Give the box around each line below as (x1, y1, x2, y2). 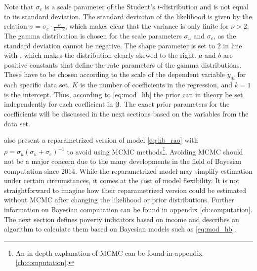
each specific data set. (4, 79, 70, 90)
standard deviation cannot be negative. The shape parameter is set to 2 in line (4, 40, 242, 50)
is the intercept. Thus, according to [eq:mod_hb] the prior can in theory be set (4, 89, 243, 99)
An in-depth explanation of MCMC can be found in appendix (15, 247, 203, 258)
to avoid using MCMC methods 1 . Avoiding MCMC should (67, 145, 243, 156)
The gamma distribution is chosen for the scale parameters (4, 31, 182, 41)
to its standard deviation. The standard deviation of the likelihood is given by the (4, 11, 252, 21)
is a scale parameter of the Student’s (44, 1, 155, 11)
